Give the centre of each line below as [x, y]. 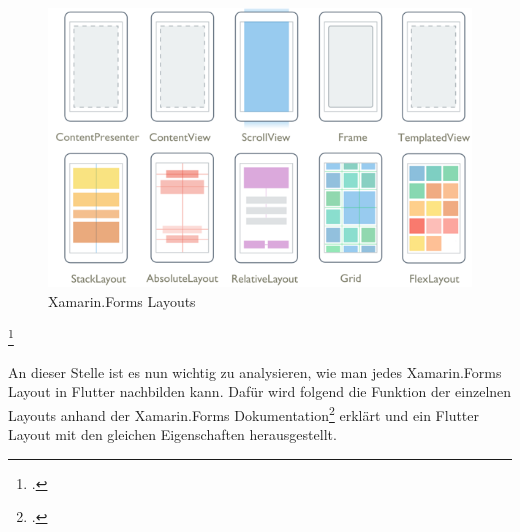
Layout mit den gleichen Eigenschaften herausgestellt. [172, 434]
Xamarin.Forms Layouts [122, 300]
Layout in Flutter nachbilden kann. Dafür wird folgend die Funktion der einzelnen [260, 391]
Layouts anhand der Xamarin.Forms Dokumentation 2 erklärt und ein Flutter [244, 413]
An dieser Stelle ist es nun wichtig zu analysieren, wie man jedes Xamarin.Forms [255, 371]
